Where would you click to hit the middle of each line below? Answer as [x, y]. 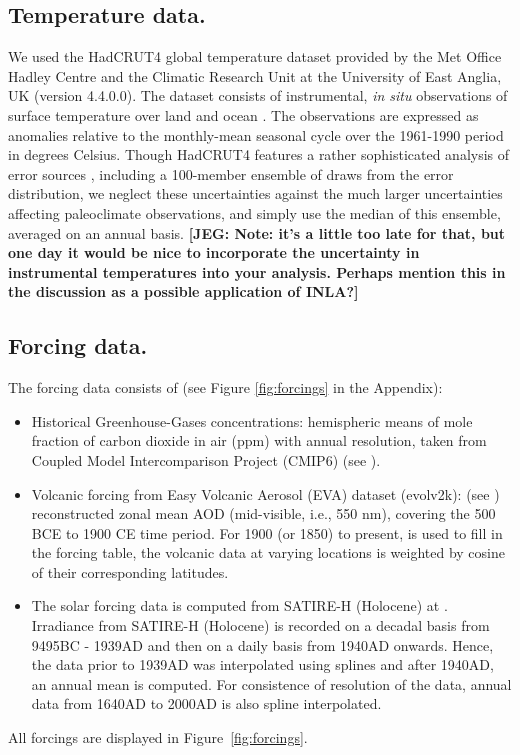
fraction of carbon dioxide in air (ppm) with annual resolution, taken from [259, 440]
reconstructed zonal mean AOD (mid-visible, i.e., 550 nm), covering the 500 [263, 513]
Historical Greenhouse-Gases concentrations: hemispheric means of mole [252, 420]
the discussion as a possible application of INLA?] [183, 291]
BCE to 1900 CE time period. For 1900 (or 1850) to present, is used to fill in [267, 532]
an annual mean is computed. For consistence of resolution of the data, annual [271, 683]
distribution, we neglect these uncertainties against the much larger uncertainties [255, 193]
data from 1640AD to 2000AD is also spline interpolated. [206, 703]
